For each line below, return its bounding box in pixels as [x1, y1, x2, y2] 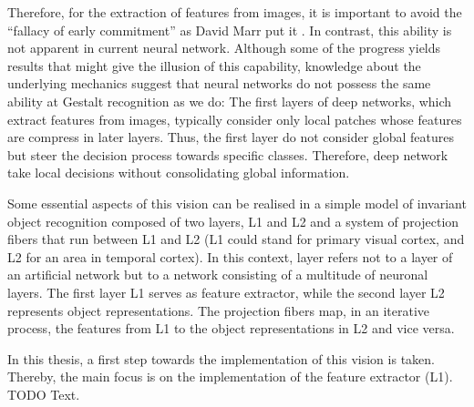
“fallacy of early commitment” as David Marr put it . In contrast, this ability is [7, 20, 452, 39]
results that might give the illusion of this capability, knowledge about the [7, 56, 421, 75]
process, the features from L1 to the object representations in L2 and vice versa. [7, 319, 455, 338]
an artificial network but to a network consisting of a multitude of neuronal [7, 265, 428, 284]
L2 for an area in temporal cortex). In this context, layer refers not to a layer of [7, 247, 453, 266]
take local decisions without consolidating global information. [7, 163, 350, 182]
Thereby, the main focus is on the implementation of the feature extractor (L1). [7, 367, 453, 386]
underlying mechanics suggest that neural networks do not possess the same [7, 74, 431, 93]
